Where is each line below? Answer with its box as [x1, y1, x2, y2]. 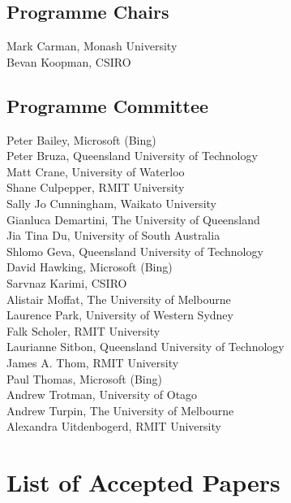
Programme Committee [6, 93, 209, 118]
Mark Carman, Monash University [6, 37, 178, 54]
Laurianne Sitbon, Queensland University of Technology [6, 338, 285, 355]
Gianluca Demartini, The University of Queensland [6, 210, 260, 228]
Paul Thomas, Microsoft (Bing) [6, 370, 162, 387]
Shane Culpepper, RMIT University [6, 179, 185, 196]
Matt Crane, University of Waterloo [6, 163, 185, 180]
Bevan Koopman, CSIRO [6, 53, 131, 70]
